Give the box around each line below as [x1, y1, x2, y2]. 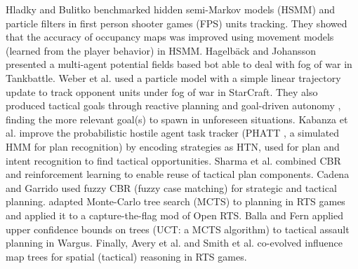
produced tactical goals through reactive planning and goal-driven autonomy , [6, 98, 341, 113]
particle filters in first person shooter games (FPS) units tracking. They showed [6, 15, 347, 30]
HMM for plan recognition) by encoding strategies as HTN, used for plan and [6, 139, 340, 153]
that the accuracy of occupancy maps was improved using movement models [6, 29, 334, 44]
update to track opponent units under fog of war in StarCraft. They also [6, 84, 318, 99]
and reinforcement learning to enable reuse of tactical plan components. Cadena [6, 167, 350, 181]
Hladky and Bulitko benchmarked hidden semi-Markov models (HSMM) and [6, 2, 336, 16]
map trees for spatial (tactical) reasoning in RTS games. [6, 249, 247, 263]
